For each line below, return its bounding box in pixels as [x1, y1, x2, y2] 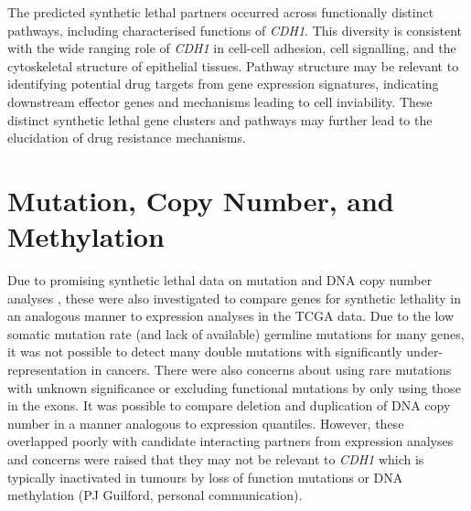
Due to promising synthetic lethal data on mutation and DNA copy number [7, 271, 433, 290]
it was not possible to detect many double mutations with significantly [7, 342, 402, 361]
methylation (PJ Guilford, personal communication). [7, 485, 303, 505]
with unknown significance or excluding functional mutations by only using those [7, 378, 461, 397]
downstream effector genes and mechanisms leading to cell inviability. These [7, 91, 433, 111]
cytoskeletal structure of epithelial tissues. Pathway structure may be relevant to [7, 56, 459, 75]
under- [406, 342, 444, 361]
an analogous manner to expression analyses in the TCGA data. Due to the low [7, 306, 455, 325]
